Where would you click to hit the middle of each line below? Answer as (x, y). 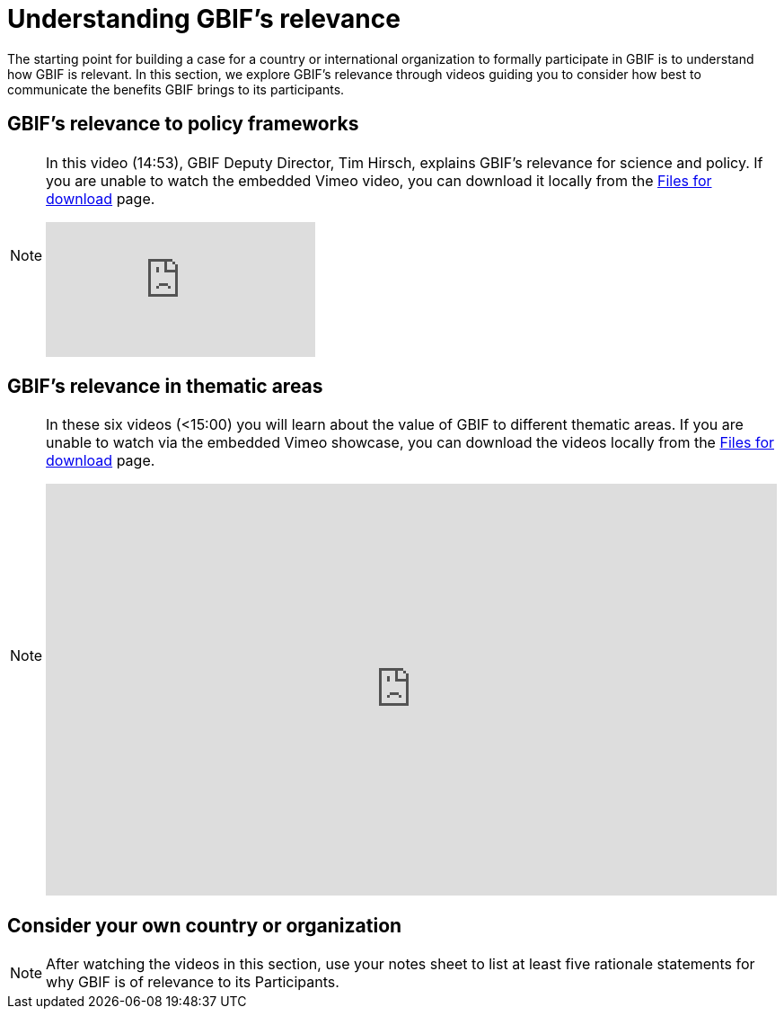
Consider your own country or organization (205, 925)
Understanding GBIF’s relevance (204, 19)
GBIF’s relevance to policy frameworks (183, 124)
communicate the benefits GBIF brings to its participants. (176, 89)
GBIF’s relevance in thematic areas (165, 387)
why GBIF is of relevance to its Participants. (193, 982)
